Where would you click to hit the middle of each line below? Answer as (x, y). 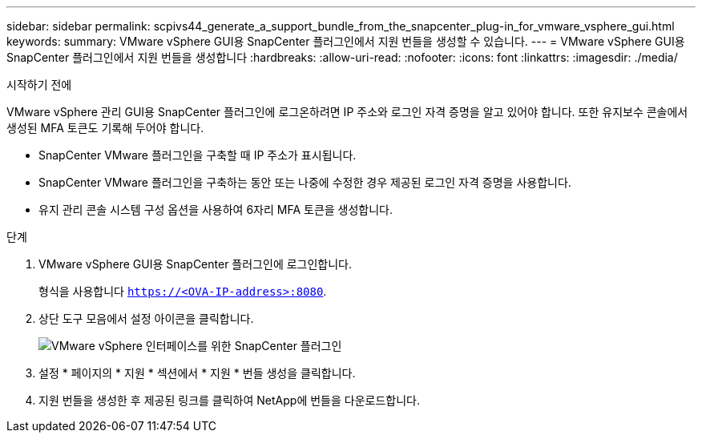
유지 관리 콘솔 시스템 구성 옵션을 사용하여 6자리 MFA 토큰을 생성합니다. (216, 209)
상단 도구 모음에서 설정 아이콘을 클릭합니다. (146, 318)
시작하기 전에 (39, 85)
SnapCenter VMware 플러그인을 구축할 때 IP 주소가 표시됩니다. (198, 155)
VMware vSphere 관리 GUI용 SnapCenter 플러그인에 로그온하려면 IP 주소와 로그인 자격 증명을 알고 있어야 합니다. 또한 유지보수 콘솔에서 (347, 112)
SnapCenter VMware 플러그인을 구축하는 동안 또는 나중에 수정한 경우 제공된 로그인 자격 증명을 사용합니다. (305, 182)
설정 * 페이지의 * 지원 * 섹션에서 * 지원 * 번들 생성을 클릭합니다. (197, 373)
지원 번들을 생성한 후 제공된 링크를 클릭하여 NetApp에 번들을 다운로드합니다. (229, 400)
